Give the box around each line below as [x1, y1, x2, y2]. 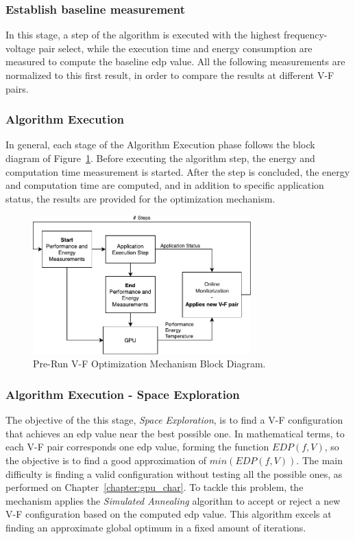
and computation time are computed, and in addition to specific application [5, 178, 324, 192]
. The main [296, 453, 343, 467]
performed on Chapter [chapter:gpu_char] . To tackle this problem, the [5, 480, 304, 494]
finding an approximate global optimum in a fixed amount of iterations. [5, 520, 306, 534]
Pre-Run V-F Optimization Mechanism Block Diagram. [33, 356, 266, 371]
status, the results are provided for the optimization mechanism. [5, 191, 276, 205]
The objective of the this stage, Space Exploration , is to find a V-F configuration [5, 413, 343, 427]
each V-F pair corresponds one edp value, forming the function [5, 439, 269, 454]
